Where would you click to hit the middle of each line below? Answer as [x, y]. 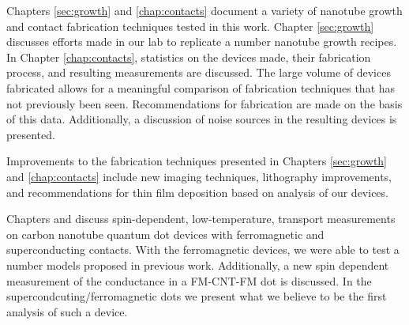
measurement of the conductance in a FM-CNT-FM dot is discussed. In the [189, 280]
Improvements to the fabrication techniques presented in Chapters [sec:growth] [197, 161]
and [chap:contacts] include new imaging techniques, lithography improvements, [199, 176]
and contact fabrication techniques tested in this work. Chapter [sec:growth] [190, 26]
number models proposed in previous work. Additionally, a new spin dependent [198, 265]
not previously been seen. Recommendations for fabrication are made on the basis [204, 103]
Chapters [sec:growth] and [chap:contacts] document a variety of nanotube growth [204, 10]
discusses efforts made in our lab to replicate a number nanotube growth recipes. [202, 42]
